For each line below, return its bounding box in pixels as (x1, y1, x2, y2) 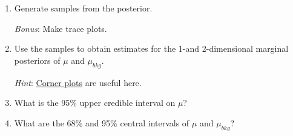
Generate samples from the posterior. (14, 2, 153, 14)
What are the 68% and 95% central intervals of (14, 116, 189, 129)
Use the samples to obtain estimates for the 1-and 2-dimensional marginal (14, 42, 289, 55)
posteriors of (14, 54, 61, 66)
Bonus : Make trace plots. (14, 22, 107, 34)
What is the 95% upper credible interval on (14, 96, 176, 109)
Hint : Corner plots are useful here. (14, 76, 142, 88)
